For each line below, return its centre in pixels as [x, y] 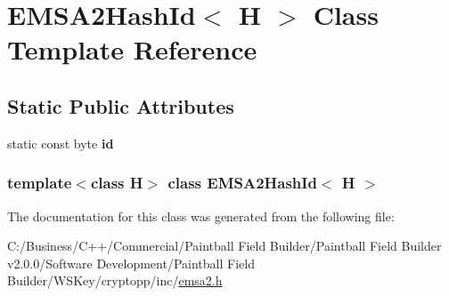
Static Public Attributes [121, 105]
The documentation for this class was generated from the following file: [201, 216]
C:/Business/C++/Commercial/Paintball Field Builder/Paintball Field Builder [224, 246]
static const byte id [61, 143]
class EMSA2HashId [242, 183]
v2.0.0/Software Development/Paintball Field [131, 263]
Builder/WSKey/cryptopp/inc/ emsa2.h [115, 280]
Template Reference [132, 49]
